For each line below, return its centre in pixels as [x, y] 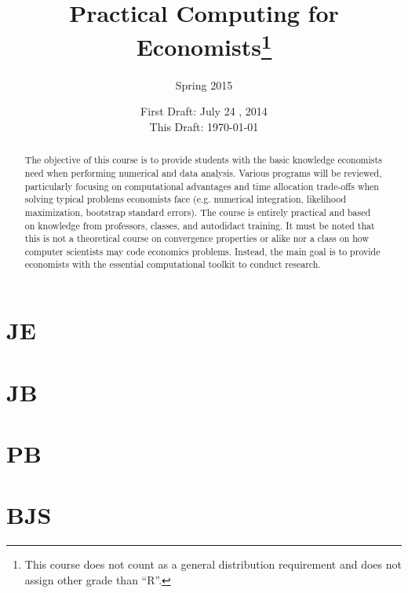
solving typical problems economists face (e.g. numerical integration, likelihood [186, 199]
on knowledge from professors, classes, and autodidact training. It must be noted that [200, 225]
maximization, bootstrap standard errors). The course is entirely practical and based [198, 212]
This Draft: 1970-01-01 [204, 126]
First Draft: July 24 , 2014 [204, 111]
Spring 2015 [204, 84]
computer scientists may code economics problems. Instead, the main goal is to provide [202, 251]
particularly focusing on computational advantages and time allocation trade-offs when [202, 186]
